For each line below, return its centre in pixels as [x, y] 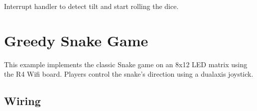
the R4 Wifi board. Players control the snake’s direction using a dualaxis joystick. [129, 74]
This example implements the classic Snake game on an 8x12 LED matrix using [126, 64]
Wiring [22, 101]
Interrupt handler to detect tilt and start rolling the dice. [91, 6]
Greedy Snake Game [76, 40]
